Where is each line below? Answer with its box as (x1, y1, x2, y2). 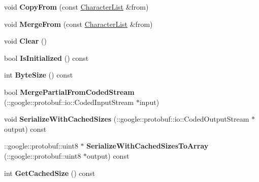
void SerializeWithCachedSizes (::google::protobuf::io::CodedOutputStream (4, 114, 249, 124)
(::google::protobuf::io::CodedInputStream (4, 96, 134, 107)
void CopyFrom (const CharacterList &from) (4, 2, 149, 12)
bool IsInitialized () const (4, 52, 89, 63)
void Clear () (4, 35, 47, 46)
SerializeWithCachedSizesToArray (86, 140, 209, 151)
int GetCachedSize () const (4, 167, 95, 178)
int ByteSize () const (4, 69, 73, 80)
